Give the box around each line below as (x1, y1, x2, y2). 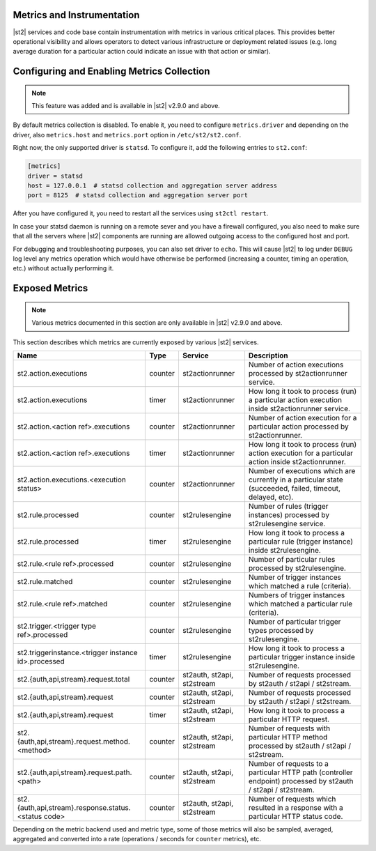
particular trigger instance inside (248, 652, 355, 661)
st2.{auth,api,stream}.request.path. (17, 767, 132, 777)
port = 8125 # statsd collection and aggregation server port (27, 192, 249, 199)
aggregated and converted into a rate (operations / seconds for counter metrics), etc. (13, 835, 261, 843)
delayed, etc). (248, 492, 294, 502)
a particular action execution (248, 394, 343, 404)
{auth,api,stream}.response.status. (17, 802, 132, 812)
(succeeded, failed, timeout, (248, 483, 341, 493)
